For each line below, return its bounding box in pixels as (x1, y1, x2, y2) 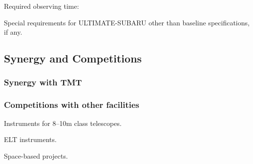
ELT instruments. (4, 134, 57, 144)
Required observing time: (4, 1, 79, 11)
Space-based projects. (4, 150, 68, 161)
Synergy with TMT (4, 76, 82, 88)
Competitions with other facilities (4, 99, 140, 111)
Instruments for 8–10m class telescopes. (4, 118, 122, 128)
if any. (4, 27, 22, 37)
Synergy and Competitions (4, 51, 142, 66)
